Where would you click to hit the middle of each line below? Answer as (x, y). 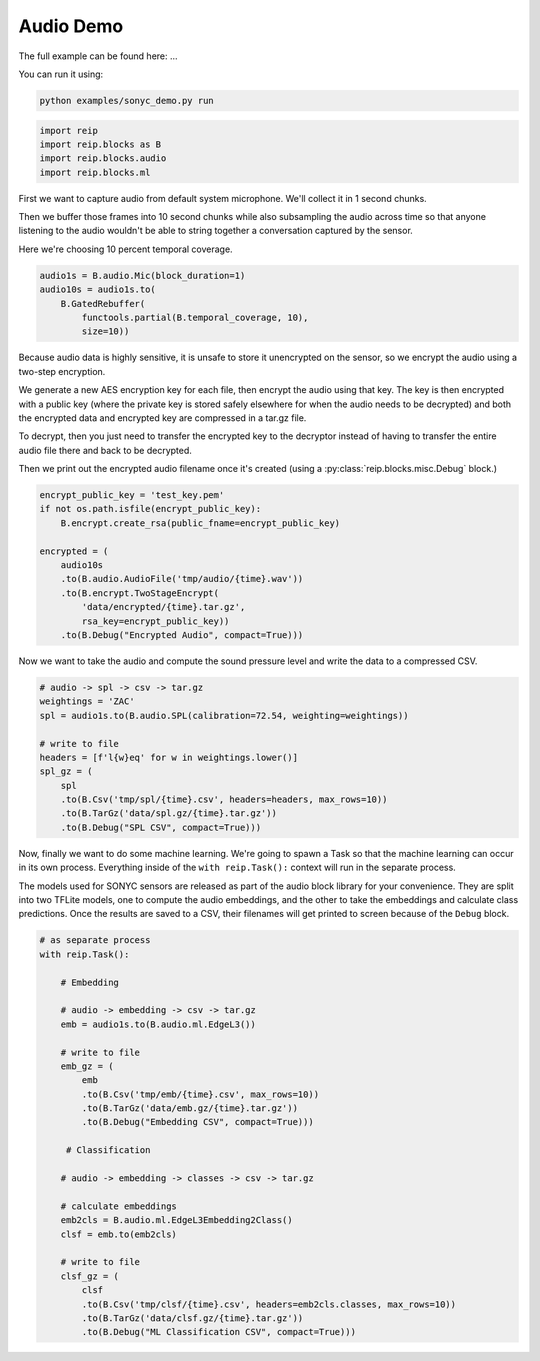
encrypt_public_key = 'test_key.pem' (132, 495)
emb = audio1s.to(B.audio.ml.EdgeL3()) (158, 1024)
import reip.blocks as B (100, 144)
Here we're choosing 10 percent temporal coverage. (126, 249)
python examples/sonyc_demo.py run (126, 100)
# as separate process (95, 940)
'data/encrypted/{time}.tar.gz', (163, 607)
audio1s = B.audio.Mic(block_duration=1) (142, 275)
